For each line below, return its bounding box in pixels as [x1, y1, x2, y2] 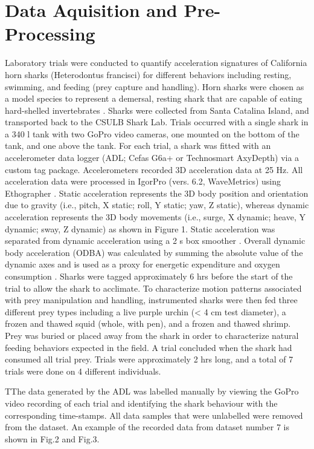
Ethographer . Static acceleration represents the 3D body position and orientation [5, 186, 309, 199]
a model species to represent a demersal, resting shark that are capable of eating [5, 92, 303, 105]
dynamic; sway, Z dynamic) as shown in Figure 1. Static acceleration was [5, 222, 275, 235]
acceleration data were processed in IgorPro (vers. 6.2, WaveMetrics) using [5, 175, 281, 188]
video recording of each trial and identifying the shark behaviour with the [5, 396, 278, 409]
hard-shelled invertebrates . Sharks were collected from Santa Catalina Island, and [5, 103, 309, 116]
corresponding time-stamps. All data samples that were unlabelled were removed [5, 408, 303, 421]
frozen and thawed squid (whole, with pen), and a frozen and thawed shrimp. [5, 317, 291, 330]
